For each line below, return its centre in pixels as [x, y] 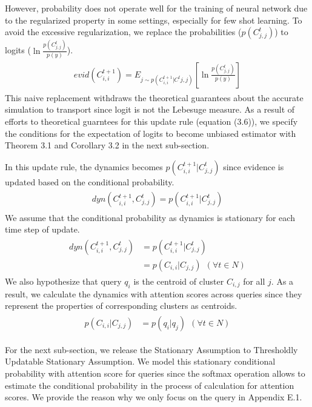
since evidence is [254, 166]
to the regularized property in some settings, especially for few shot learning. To [154, 20]
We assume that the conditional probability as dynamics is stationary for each [150, 217]
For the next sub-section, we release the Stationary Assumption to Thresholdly [151, 349]
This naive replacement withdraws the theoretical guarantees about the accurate [154, 97]
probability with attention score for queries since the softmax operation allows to [155, 373]
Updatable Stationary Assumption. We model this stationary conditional [140, 361]
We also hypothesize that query [63, 281]
